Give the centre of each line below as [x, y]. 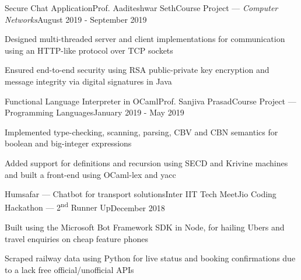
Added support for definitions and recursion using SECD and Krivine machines [146, 162]
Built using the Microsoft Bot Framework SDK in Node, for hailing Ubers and [145, 227]
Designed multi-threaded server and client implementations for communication [145, 39]
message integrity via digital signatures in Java [88, 81]
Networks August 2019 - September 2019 [76, 19]
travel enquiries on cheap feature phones [77, 238]
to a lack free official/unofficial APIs [69, 269]
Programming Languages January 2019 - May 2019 [94, 112]
